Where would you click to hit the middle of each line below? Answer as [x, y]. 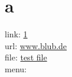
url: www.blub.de [36, 45]
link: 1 [16, 34]
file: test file [26, 57]
